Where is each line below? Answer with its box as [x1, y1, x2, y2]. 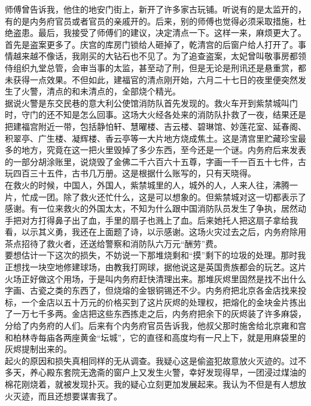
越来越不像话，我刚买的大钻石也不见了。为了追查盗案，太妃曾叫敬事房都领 [13, 50, 306, 62]
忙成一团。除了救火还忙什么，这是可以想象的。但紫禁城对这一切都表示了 [21, 190, 306, 203]
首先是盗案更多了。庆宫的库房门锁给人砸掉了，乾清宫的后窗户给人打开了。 [5, 38, 298, 50]
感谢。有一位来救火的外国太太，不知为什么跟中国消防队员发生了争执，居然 [5, 202, 298, 215]
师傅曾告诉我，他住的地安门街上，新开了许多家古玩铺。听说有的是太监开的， [5, 3, 306, 15]
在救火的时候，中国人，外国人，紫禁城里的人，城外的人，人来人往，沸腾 [5, 178, 289, 191]
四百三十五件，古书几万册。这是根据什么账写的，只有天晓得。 [13, 167, 256, 179]
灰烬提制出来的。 [5, 343, 72, 355]
